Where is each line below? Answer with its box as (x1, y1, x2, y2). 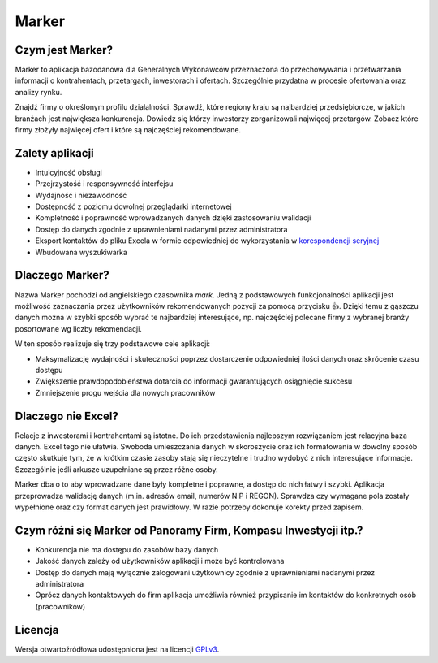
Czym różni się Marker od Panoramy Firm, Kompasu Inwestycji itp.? (15, 523, 363, 537)
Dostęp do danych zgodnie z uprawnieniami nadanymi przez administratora (35, 224, 288, 234)
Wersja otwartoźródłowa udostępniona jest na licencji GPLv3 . (15, 644, 220, 654)
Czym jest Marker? (15, 43, 114, 57)
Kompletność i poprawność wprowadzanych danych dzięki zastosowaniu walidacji (35, 213, 311, 223)
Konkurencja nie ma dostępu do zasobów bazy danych (35, 544, 219, 554)
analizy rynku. (15, 87, 62, 97)
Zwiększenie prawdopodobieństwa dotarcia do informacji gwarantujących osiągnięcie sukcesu (35, 376, 353, 386)
